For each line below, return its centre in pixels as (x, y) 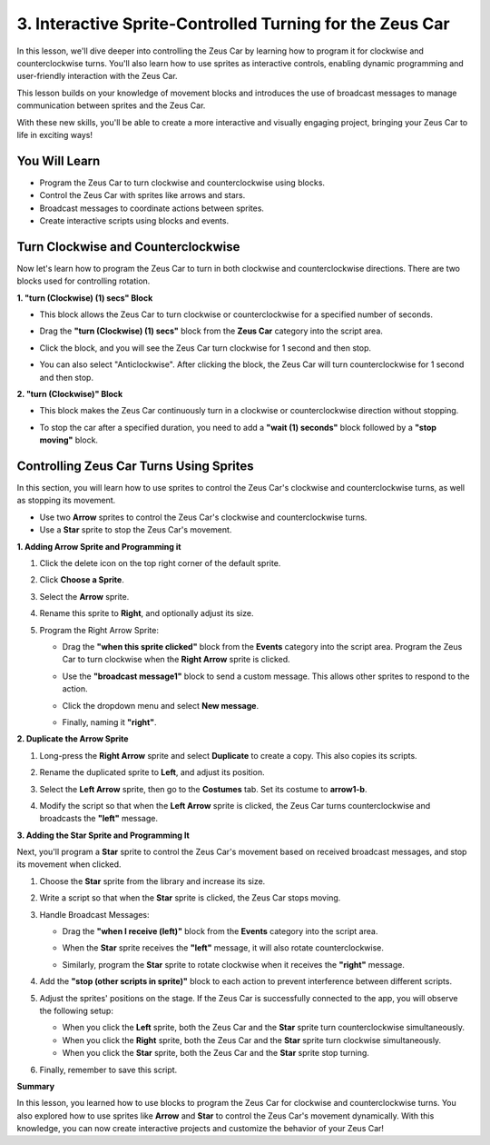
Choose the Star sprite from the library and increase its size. (152, 881)
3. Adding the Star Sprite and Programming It (103, 835)
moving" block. (69, 440)
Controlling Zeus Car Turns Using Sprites (135, 466)
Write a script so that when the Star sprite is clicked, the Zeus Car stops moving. (190, 898)
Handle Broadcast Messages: (94, 914)
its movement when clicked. (69, 864)
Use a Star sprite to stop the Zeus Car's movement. (136, 530)
